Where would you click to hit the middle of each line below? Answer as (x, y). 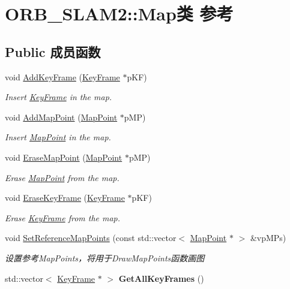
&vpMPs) (268, 238)
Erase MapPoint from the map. (62, 177)
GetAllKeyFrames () (161, 278)
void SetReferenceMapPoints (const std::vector (91, 238)
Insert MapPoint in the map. (58, 137)
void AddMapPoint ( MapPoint (61, 117)
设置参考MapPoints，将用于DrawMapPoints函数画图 (105, 258)
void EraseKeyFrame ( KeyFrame (65, 198)
